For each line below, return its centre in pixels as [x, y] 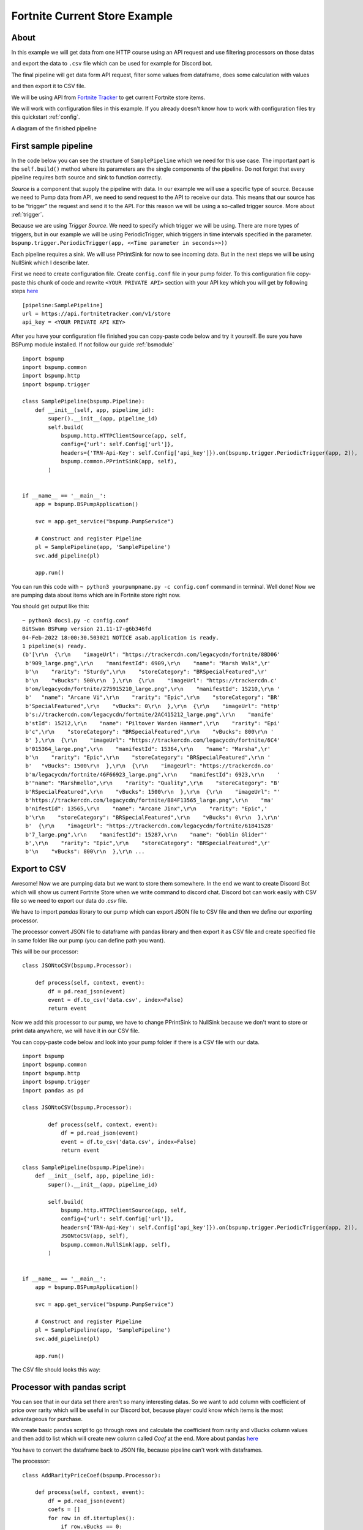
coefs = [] [64, 1509]
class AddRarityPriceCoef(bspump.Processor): [92, 1475]
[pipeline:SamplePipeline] [63, 305]
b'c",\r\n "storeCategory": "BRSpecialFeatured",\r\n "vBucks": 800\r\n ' [150, 732]
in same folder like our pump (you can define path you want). [88, 940]
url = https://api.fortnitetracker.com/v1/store [96, 313]
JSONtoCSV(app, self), [95, 1236]
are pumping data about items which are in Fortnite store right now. [96, 595]
